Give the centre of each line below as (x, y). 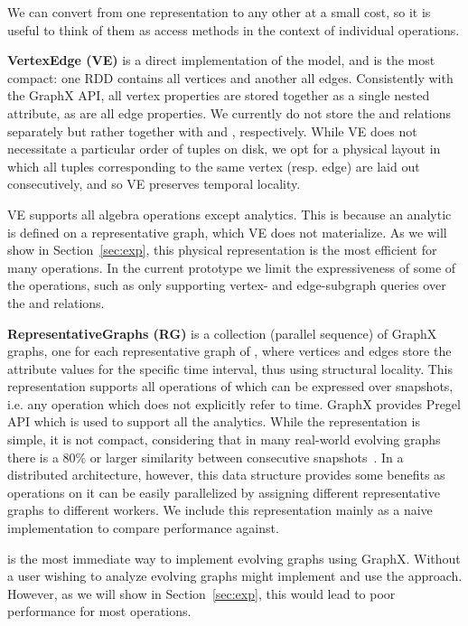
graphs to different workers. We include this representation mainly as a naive (220, 510)
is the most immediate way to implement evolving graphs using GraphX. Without (234, 558)
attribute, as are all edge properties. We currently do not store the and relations (229, 112)
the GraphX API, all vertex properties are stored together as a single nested (219, 95)
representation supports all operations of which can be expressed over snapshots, (230, 386)
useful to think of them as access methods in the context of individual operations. (234, 29)
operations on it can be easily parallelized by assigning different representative (224, 492)
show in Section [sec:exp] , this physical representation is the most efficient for (222, 250)
